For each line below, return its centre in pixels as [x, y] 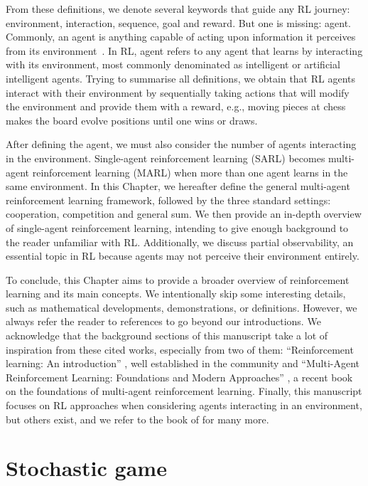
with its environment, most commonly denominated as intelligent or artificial [173, 64]
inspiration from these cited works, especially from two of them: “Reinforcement [180, 349]
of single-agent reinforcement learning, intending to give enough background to [177, 227]
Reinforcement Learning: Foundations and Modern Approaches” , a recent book [179, 377]
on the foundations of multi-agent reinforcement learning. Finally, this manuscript [184, 391]
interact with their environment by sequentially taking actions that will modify [178, 92]
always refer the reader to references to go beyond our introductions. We [163, 321]
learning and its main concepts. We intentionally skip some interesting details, [176, 294]
